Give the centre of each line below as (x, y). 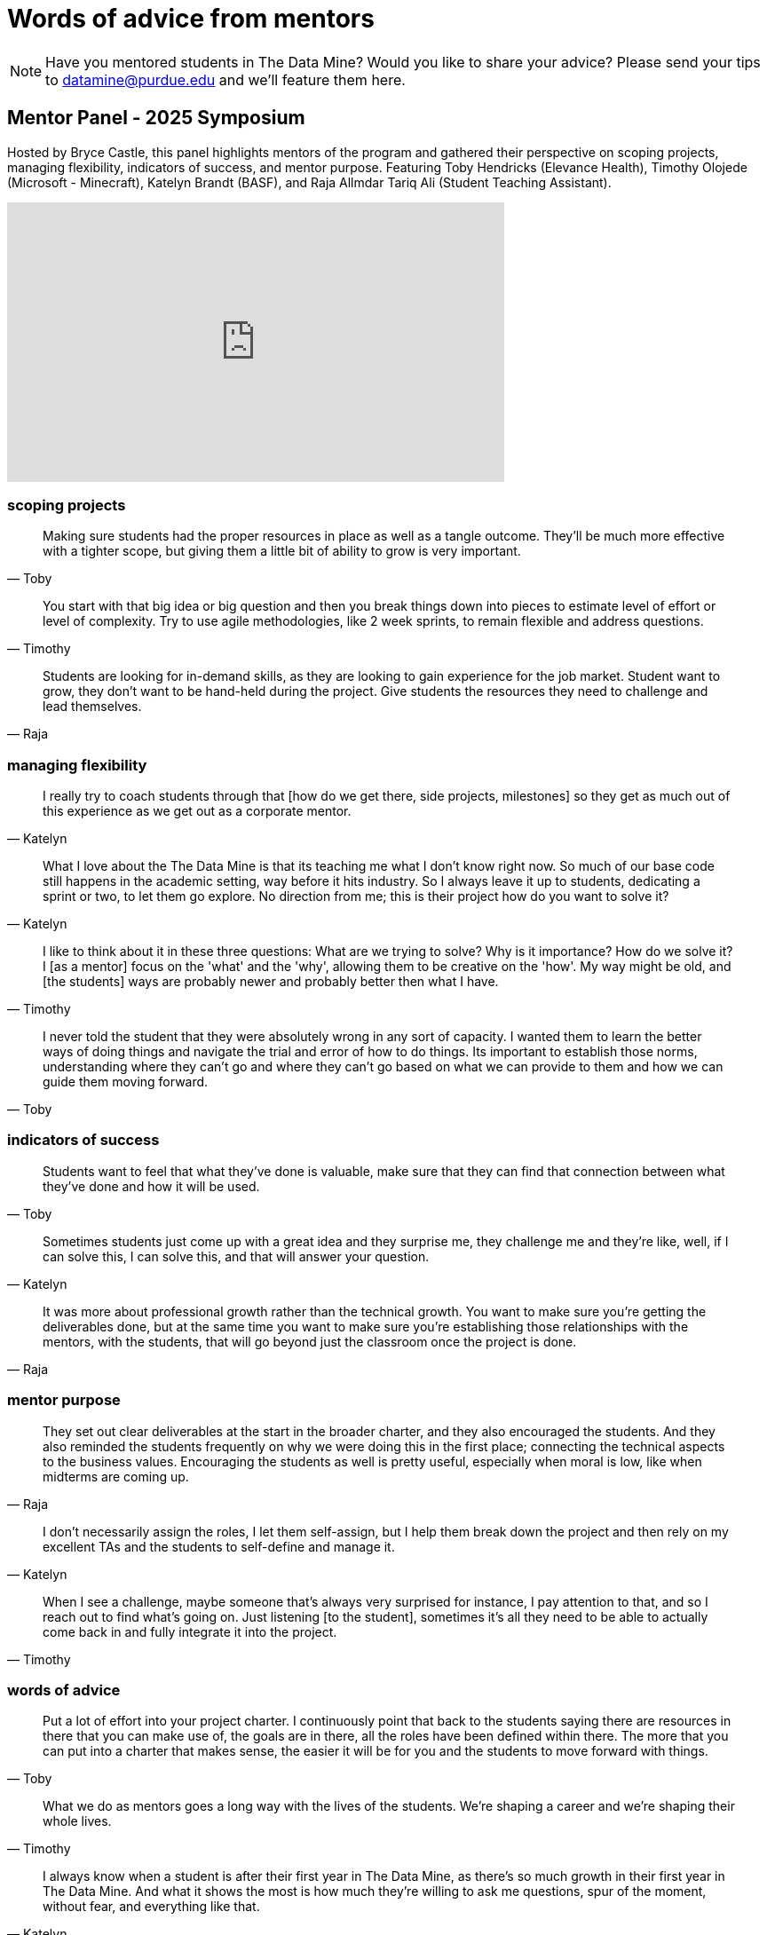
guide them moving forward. (126, 1082)
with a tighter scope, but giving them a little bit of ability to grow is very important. (282, 551)
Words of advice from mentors (191, 19)
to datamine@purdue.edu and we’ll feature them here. (225, 79)
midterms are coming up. (116, 1476)
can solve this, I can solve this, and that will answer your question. (236, 1256)
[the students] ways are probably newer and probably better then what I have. (271, 982)
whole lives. (77, 1821)
